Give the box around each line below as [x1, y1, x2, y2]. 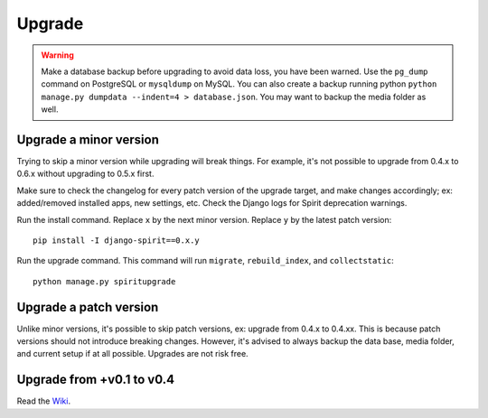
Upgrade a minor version [16, 132, 160, 147]
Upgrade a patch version [16, 299, 159, 315]
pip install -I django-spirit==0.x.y [33, 235, 201, 246]
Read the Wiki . [16, 395, 71, 406]
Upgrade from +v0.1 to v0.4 [16, 372, 175, 387]
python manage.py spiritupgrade [33, 276, 176, 286]
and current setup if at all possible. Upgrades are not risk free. [16, 348, 249, 359]
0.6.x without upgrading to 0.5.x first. [16, 168, 155, 180]
